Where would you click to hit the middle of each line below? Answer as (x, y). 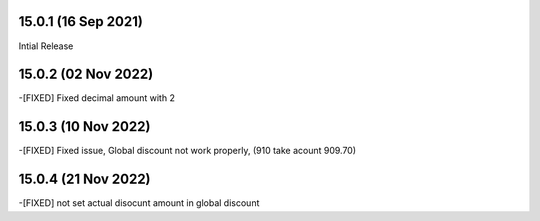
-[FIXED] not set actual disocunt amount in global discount (139, 203)
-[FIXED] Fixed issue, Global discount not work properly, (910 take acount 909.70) (187, 151)
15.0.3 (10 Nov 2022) (84, 126)
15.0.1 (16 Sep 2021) (81, 21)
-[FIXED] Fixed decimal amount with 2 (96, 98)
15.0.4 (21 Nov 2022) (84, 179)
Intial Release (46, 46)
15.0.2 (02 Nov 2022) (86, 74)
